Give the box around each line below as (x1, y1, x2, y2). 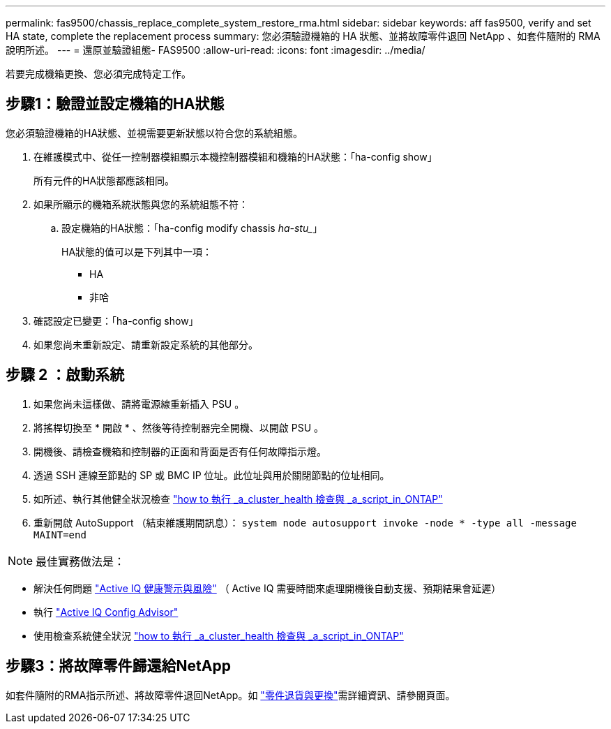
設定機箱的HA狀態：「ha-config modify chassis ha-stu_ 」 (61, 221, 323, 234)
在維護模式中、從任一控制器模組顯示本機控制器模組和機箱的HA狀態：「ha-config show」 (33, 150, 437, 163)
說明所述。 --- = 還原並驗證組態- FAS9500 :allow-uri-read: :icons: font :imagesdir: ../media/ (6, 44, 425, 56)
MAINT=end (33, 529, 86, 540)
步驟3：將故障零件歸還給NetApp (6, 657, 231, 675)
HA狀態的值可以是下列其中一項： (61, 245, 213, 258)
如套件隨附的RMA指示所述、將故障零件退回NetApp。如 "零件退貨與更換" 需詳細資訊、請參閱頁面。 (6, 688, 455, 701)
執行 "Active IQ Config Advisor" (33, 605, 179, 618)
